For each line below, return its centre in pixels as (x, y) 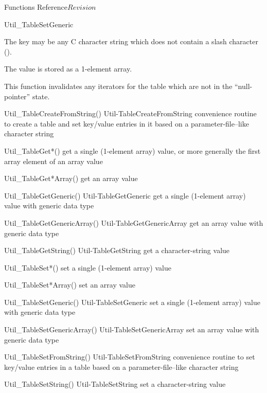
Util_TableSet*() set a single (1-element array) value (88, 267)
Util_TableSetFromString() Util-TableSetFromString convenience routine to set (130, 357)
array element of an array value (54, 161)
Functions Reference (36, 7)
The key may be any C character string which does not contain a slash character (131, 41)
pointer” (17, 96)
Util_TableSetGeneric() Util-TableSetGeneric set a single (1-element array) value (132, 302)
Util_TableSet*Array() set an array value (70, 285)
